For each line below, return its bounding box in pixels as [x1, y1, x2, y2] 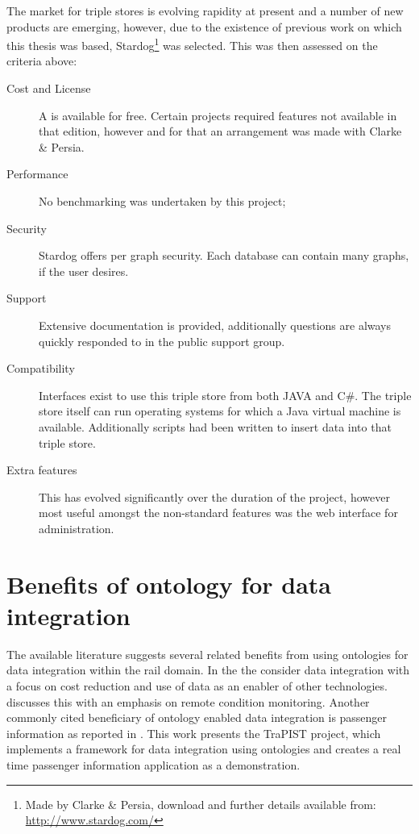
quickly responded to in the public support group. [39, 332, 285, 349]
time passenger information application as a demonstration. [6, 756, 301, 773]
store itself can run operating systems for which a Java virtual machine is [39, 402, 401, 419]
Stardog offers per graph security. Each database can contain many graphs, [39, 247, 409, 264]
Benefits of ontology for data [6, 567, 332, 600]
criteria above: [6, 52, 77, 69]
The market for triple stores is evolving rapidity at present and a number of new [6, 2, 404, 19]
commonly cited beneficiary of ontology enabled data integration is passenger [6, 709, 388, 726]
